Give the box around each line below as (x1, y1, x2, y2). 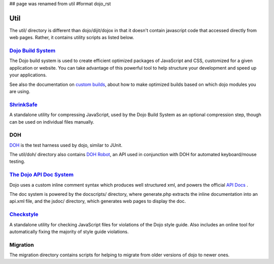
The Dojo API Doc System (9, 171, 74, 178)
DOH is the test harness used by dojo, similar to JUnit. (9, 142, 123, 148)
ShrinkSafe (9, 101, 38, 108)
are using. (9, 89, 30, 94)
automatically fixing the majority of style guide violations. (9, 228, 129, 234)
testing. (9, 158, 25, 165)
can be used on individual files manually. (9, 119, 94, 125)
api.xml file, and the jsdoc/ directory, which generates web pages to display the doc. (9, 198, 186, 204)
